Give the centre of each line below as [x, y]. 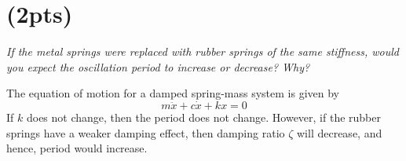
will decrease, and [340, 132]
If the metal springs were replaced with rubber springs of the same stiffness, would [203, 51]
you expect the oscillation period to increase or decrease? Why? [158, 66]
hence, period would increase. [77, 148]
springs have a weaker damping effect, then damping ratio [146, 132]
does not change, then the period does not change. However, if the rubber [203, 117]
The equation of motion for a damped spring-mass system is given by [173, 93]
